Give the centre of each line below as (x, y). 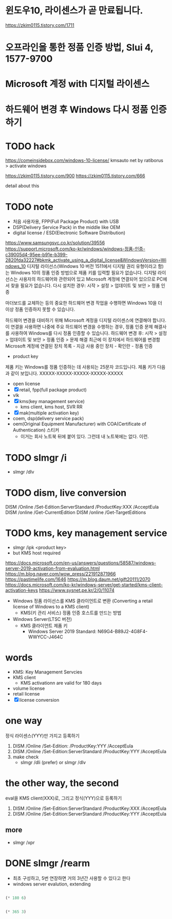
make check (26, 757)
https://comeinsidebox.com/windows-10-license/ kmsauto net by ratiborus (84, 161)
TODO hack (30, 146)
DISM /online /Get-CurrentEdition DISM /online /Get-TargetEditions (76, 512)
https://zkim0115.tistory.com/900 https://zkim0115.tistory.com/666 (75, 176)
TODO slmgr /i (36, 457)
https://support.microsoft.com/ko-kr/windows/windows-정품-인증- (75, 249)
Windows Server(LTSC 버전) (42, 619)
